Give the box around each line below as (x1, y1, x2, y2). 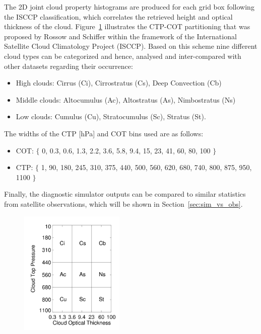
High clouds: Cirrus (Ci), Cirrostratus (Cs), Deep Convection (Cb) (16, 77, 222, 88)
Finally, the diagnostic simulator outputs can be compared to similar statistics (4, 189, 246, 199)
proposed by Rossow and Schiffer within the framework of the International (4, 31, 237, 41)
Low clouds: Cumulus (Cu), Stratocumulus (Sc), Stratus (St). (16, 111, 206, 122)
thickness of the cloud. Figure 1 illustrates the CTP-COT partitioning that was (4, 21, 250, 32)
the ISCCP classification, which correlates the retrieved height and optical (4, 11, 233, 22)
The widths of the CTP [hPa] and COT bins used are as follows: (4, 128, 204, 138)
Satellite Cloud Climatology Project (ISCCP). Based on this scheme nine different (4, 41, 257, 51)
